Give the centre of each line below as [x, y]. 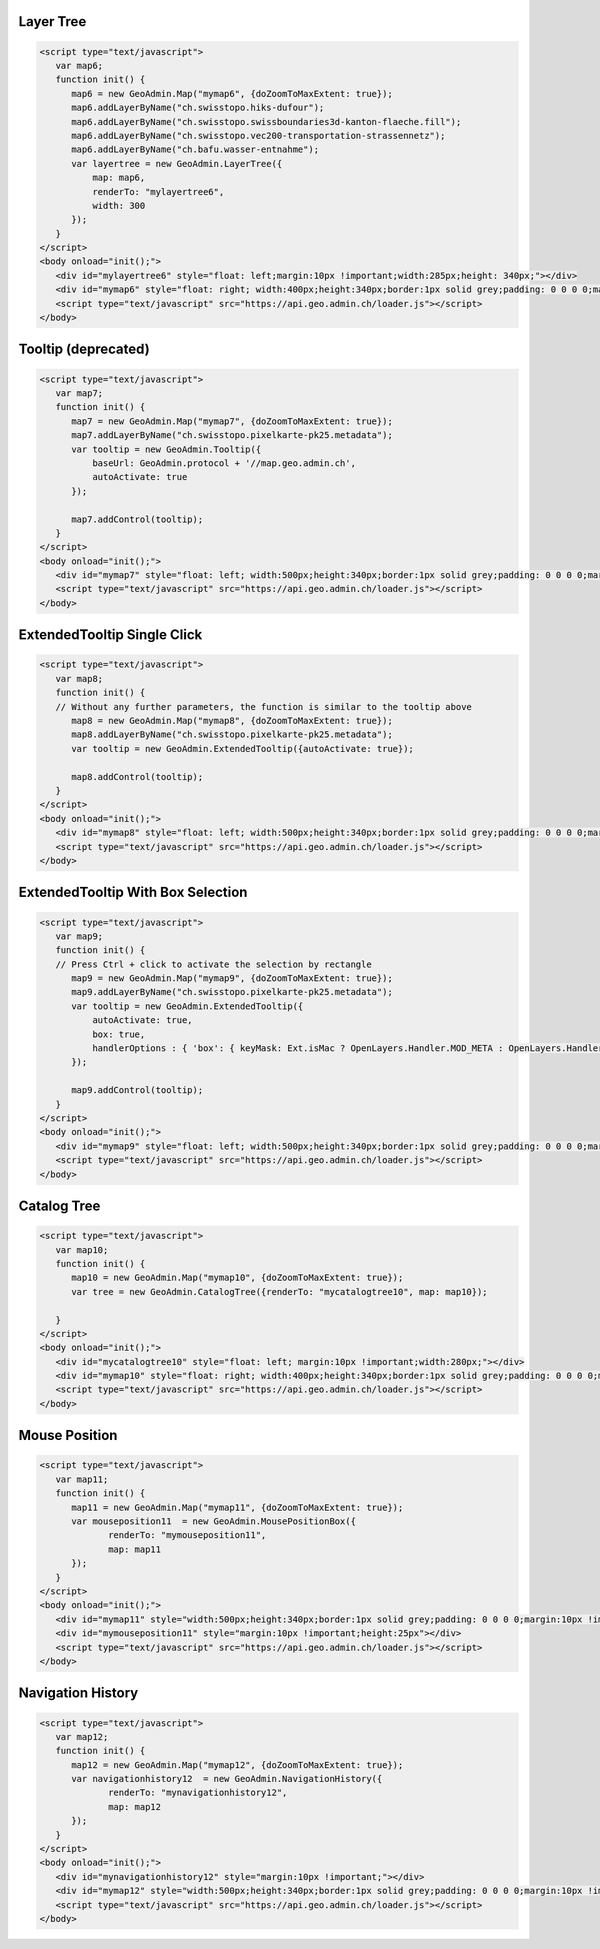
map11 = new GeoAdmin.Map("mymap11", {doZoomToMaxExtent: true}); [237, 1507]
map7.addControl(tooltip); [137, 519]
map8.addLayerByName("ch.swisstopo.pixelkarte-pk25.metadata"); [232, 734]
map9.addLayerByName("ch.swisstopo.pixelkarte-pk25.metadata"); [232, 992]
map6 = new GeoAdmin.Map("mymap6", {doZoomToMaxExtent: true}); [232, 93]
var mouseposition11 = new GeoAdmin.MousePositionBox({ [214, 1521]
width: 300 [118, 205]
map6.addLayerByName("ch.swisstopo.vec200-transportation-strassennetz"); [258, 135]
